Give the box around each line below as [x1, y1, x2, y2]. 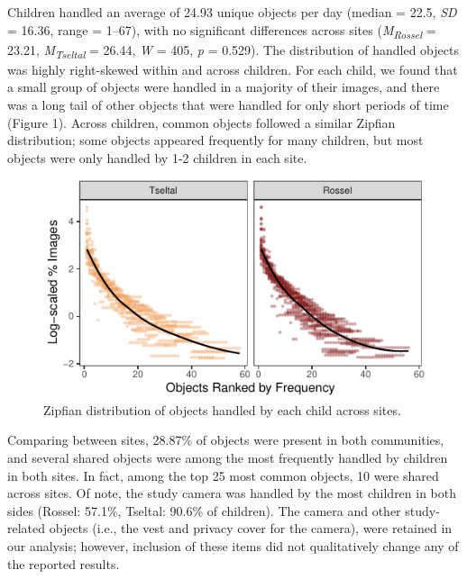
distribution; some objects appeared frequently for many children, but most [7, 131, 424, 149]
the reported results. [7, 554, 120, 573]
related [7, 519, 46, 538]
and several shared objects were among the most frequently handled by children [7, 448, 448, 466]
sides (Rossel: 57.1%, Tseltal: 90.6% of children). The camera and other [7, 501, 401, 520]
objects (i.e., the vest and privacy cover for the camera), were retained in [49, 519, 453, 538]
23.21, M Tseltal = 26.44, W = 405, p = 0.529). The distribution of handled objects [7, 40, 459, 61]
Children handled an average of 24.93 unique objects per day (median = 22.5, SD [7, 3, 457, 21]
